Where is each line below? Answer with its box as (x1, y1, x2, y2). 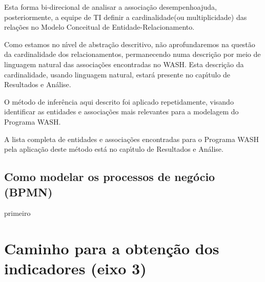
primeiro (4, 208, 31, 218)
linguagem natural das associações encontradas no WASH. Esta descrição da (4, 58, 244, 69)
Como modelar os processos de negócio (4, 169, 215, 185)
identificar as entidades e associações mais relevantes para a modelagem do (4, 106, 239, 117)
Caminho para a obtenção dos (4, 238, 219, 259)
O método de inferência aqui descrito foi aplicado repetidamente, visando (4, 96, 234, 107)
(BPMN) (4, 184, 53, 199)
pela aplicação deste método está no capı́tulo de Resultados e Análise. (4, 144, 223, 154)
